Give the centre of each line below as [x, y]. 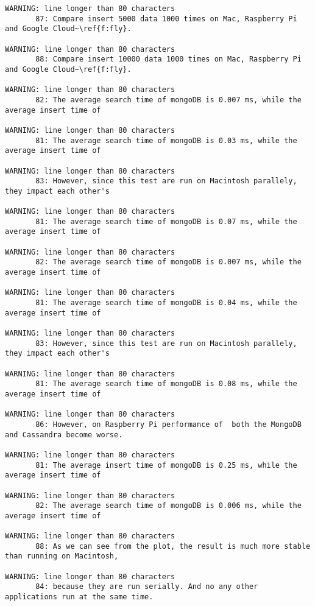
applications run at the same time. [79, 597]
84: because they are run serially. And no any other [147, 587]
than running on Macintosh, [62, 556]
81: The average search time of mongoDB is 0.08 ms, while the [166, 384]
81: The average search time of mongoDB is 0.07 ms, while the [166, 221]
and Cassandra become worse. [64, 435]
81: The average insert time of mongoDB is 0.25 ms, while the [166, 465]
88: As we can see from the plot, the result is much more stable [173, 546]
